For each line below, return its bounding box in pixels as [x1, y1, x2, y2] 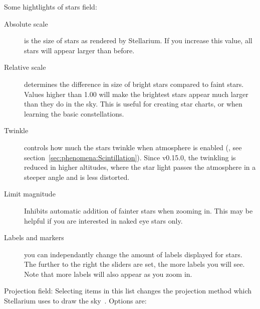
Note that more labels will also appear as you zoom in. [24, 268, 192, 279]
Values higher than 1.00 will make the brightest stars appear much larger [24, 88, 248, 99]
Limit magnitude [4, 188, 56, 199]
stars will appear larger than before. [24, 45, 135, 55]
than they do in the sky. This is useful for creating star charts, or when [24, 98, 242, 109]
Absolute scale [4, 18, 48, 29]
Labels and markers [4, 232, 64, 243]
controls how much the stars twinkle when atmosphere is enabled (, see [24, 142, 242, 152]
